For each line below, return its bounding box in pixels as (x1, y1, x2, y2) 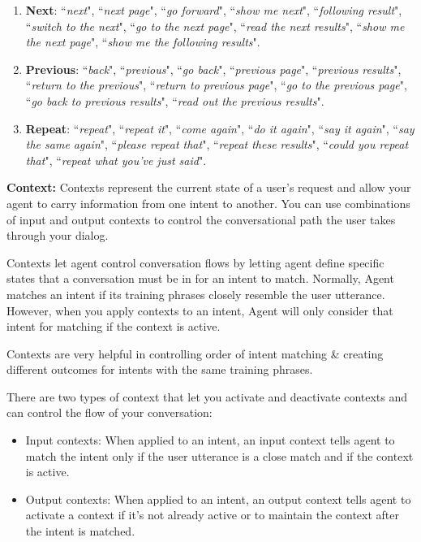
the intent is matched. (25, 522, 135, 540)
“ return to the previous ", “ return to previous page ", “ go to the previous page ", (25, 76, 407, 93)
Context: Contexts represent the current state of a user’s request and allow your (6, 179, 411, 196)
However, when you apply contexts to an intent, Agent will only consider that (6, 301, 393, 319)
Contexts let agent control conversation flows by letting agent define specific (6, 254, 384, 271)
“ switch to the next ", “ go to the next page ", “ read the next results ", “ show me (25, 17, 405, 34)
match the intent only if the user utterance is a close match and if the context (25, 447, 414, 464)
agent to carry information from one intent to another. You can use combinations (6, 194, 410, 211)
